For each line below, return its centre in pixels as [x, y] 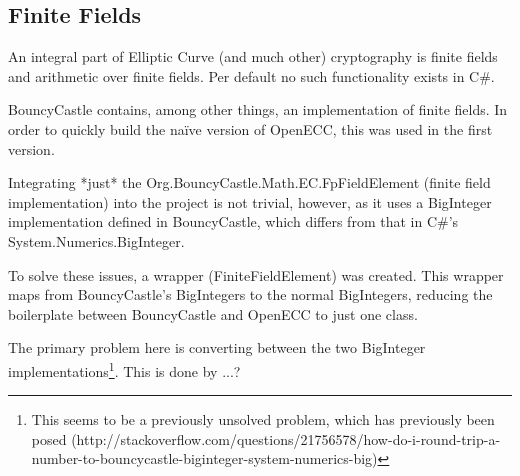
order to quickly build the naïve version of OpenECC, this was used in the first [250, 128]
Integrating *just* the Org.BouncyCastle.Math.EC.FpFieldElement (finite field [249, 182]
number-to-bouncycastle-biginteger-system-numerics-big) [204, 458]
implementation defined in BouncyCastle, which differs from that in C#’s [233, 221]
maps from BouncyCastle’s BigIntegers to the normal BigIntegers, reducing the [250, 294]
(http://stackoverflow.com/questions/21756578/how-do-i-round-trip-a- [286, 438]
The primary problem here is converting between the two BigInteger [217, 347]
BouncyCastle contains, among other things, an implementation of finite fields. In [258, 109]
